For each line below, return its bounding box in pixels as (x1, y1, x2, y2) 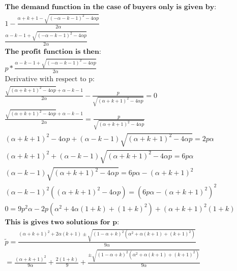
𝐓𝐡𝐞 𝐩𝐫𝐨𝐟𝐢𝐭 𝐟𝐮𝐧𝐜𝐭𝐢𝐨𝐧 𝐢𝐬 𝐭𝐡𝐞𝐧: (5, 48, 101, 56)
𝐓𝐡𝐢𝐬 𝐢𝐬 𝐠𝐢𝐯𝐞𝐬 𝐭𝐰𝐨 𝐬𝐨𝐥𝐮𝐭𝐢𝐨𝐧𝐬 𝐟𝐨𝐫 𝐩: (5, 218, 120, 226)
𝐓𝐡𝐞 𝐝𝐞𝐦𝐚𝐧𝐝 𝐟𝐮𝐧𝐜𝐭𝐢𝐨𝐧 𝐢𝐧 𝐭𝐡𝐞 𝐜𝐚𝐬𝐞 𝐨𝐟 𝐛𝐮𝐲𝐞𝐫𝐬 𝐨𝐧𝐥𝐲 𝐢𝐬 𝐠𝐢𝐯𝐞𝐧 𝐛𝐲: (5, 4, 217, 11)
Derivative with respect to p (5, 75, 93, 83)
